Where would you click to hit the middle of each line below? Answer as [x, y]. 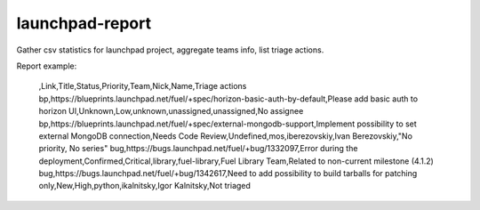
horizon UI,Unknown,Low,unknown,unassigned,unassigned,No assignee [171, 111]
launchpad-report [84, 23]
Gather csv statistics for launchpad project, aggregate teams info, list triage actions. [170, 50]
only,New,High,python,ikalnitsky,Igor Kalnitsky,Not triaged [144, 186]
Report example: [47, 66]
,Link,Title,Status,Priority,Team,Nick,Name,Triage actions [143, 86]
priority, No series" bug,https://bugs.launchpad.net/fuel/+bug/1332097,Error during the [198, 149]
